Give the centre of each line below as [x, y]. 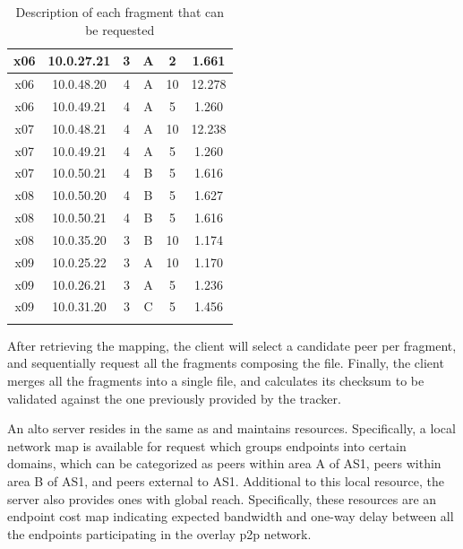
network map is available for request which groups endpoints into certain [207, 445]
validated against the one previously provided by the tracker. [174, 398]
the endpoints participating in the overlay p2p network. [159, 533]
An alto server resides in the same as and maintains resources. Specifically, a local [231, 428]
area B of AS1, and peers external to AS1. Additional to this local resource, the [226, 480]
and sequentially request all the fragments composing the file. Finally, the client [226, 363]
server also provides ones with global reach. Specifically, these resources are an [222, 498]
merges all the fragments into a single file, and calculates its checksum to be [216, 380]
